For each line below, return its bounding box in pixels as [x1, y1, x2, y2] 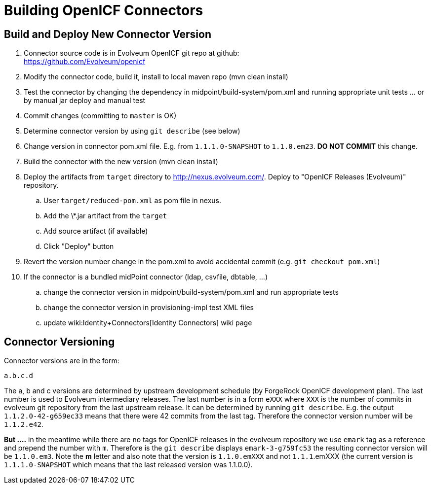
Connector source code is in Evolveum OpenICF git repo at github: [24, 49, 239, 58]
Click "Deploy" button [43, 242, 114, 251]
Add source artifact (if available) [43, 227, 148, 236]
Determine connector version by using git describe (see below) [24, 127, 240, 136]
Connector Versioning [4, 335, 115, 348]
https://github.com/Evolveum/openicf [24, 57, 146, 66]
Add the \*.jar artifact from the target [43, 211, 167, 220]
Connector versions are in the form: [4, 356, 119, 365]
